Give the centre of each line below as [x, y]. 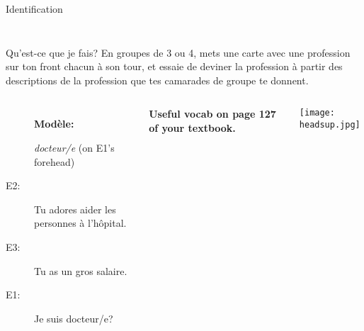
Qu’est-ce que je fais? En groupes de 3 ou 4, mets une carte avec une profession [178, 52]
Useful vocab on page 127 [212, 114]
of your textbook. [192, 127]
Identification [34, 9]
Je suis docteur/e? [74, 318]
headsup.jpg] [330, 125]
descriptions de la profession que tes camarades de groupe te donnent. [157, 80]
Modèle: [54, 124]
